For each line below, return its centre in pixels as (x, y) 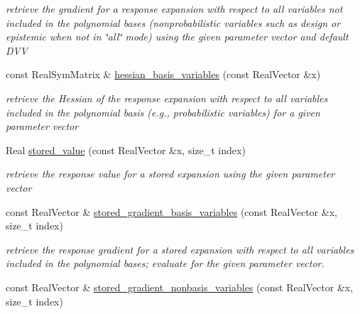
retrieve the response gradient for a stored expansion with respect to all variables (180, 249)
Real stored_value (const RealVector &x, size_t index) (126, 150)
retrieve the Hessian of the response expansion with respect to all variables (167, 98)
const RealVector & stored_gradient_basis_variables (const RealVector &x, (171, 211)
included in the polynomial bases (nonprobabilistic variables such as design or (173, 22)
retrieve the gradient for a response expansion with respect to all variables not (174, 9)
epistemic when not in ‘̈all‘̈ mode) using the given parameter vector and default (177, 37)
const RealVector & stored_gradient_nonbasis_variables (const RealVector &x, (180, 287)
